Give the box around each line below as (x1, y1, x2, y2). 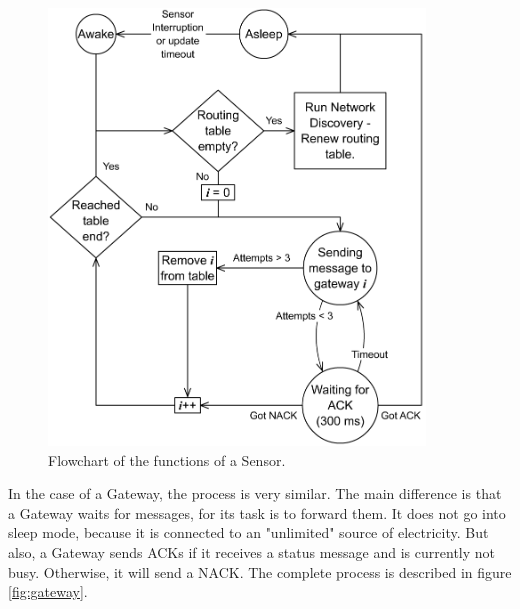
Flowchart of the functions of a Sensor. (48, 449, 286, 470)
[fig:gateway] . (8, 581, 88, 602)
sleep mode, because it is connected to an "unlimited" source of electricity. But (8, 522, 489, 543)
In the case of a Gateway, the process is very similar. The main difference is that (8, 483, 502, 504)
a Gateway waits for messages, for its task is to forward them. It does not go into (8, 502, 506, 523)
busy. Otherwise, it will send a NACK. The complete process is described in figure (8, 561, 512, 582)
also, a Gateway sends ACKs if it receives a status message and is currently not (8, 542, 496, 562)
